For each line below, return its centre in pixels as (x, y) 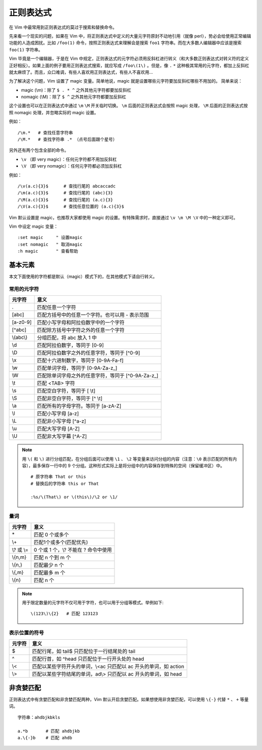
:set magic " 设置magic (50, 238)
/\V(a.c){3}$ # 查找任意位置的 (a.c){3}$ (71, 207)
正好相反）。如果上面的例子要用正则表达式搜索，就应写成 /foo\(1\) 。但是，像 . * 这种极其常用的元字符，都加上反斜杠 (129, 65)
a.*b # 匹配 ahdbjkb (49, 731)
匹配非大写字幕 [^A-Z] (62, 436)
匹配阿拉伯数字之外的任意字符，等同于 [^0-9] (89, 353)
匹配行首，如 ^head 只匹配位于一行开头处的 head (88, 659)
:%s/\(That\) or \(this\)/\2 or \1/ (74, 497)
